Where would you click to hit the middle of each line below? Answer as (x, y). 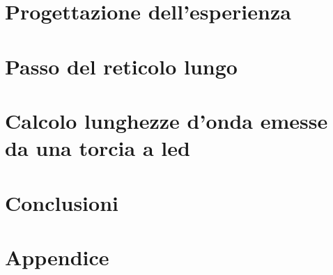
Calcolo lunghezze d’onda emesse (166, 120)
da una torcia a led (98, 148)
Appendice (57, 257)
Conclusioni (62, 202)
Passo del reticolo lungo (121, 66)
